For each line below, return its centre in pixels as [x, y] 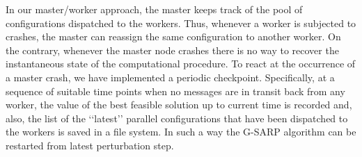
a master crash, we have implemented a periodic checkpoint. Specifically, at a [170, 77]
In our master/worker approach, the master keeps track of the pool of [154, 9]
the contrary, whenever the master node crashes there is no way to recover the [172, 50]
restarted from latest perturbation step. [90, 145]
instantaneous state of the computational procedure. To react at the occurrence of [181, 64]
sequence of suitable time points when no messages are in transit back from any [175, 91]
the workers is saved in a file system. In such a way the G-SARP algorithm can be [181, 132]
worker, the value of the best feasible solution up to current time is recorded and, [179, 105]
